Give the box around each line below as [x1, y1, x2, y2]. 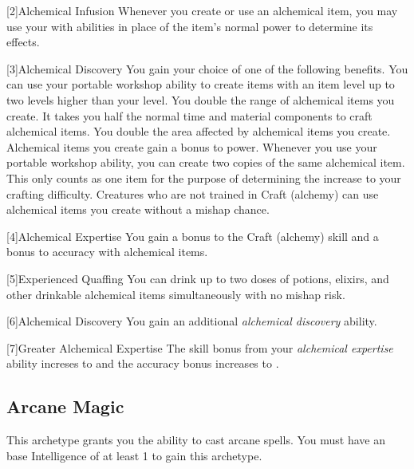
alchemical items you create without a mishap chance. [6, 201, 270, 218]
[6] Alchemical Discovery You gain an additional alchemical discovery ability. [6, 313, 377, 329]
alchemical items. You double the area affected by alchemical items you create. [6, 123, 391, 140]
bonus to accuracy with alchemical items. [6, 243, 208, 260]
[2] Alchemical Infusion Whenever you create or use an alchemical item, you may [6, 2, 398, 18]
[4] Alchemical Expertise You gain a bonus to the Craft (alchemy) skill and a [6, 227, 379, 244]
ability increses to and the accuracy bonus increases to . [6, 355, 279, 372]
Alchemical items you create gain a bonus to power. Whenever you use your [6, 138, 377, 155]
